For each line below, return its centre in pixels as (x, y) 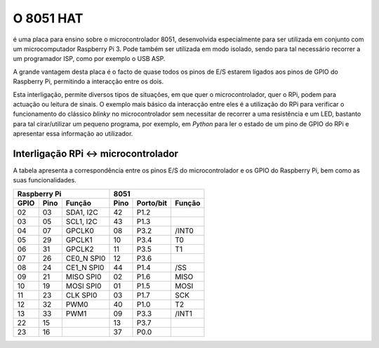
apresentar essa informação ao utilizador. (73, 134)
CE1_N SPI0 (85, 267)
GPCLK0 (80, 230)
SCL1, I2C (81, 221)
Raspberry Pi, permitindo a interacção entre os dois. (88, 81)
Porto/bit (152, 203)
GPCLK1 (79, 240)
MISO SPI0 (84, 276)
